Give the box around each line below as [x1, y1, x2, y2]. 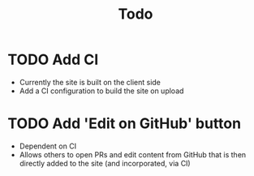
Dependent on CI [19, 141, 77, 151]
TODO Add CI [7, 50, 99, 69]
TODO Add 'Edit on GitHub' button [7, 114, 241, 133]
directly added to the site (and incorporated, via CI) [19, 158, 192, 168]
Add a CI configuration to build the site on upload [19, 86, 184, 96]
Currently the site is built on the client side [19, 77, 161, 87]
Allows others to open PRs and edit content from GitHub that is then [19, 149, 247, 159]
